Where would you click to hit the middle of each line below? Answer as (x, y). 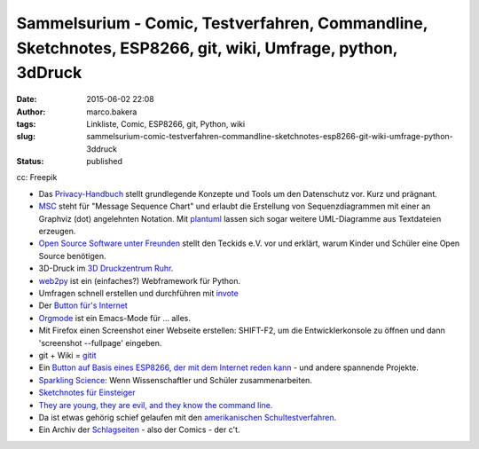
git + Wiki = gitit (67, 355)
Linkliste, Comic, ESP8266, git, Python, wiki (166, 123)
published (105, 161)
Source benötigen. (72, 256)
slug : (26, 137)
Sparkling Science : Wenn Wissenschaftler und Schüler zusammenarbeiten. (175, 380)
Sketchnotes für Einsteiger (87, 393)
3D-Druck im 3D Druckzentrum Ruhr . (106, 268)
